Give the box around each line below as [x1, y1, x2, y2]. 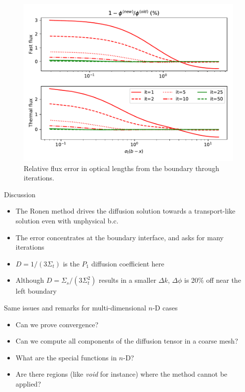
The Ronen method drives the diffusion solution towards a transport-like [15, 206, 236, 216]
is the [63, 258, 80, 268]
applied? [15, 379, 41, 389]
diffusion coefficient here [91, 258, 164, 268]
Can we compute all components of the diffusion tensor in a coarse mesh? [15, 336, 238, 346]
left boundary [15, 286, 57, 296]
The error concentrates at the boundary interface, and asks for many [15, 232, 224, 242]
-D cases [152, 303, 178, 312]
